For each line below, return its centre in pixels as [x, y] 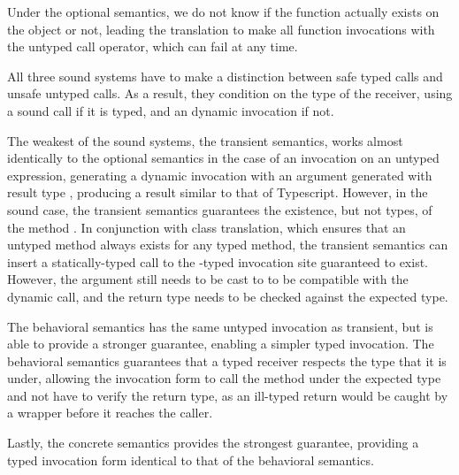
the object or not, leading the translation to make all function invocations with [221, 29]
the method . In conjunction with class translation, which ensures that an [207, 227]
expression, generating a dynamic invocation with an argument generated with [220, 175]
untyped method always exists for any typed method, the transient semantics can [228, 245]
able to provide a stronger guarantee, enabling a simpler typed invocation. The [221, 344]
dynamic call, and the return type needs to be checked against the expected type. [228, 296]
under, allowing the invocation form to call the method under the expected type [224, 378]
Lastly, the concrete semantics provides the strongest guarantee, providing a [213, 443]
